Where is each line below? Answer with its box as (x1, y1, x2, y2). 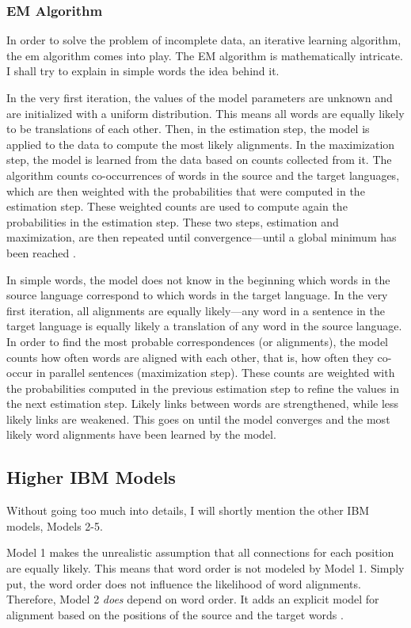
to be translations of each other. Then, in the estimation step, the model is (6, 120, 370, 137)
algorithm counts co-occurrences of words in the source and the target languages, (6, 166, 400, 183)
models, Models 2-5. (6, 517, 103, 534)
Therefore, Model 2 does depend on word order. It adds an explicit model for (6, 591, 379, 607)
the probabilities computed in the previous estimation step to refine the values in (6, 379, 399, 396)
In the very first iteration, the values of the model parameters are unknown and (6, 89, 393, 105)
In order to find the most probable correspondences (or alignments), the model (6, 333, 388, 349)
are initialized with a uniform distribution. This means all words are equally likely (6, 105, 405, 121)
